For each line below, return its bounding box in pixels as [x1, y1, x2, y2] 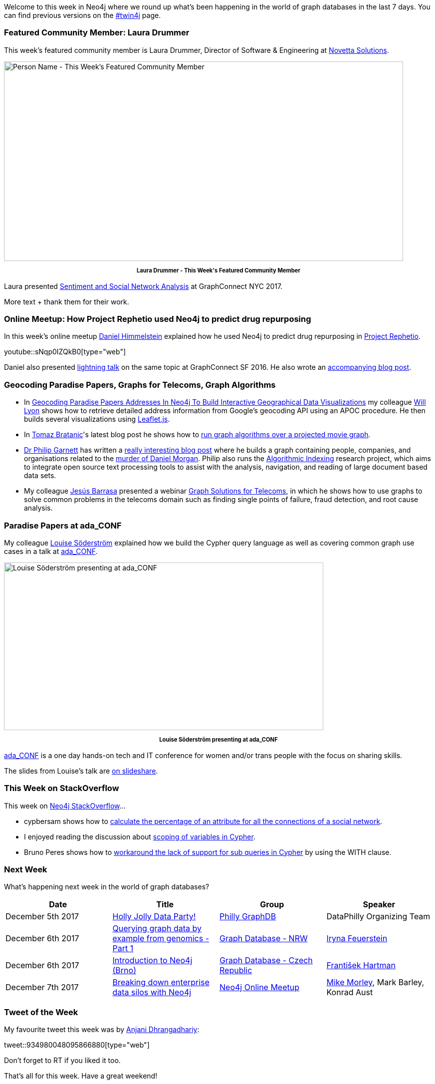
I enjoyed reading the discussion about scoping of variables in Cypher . [24, 832, 255, 841]
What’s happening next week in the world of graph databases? [4, 882, 210, 891]
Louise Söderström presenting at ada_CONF [159, 736, 278, 744]
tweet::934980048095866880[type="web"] [4, 1041, 150, 1050]
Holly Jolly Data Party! [112, 911, 196, 922]
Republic [219, 965, 252, 976]
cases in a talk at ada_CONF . [4, 546, 98, 555]
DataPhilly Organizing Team [326, 911, 431, 922]
